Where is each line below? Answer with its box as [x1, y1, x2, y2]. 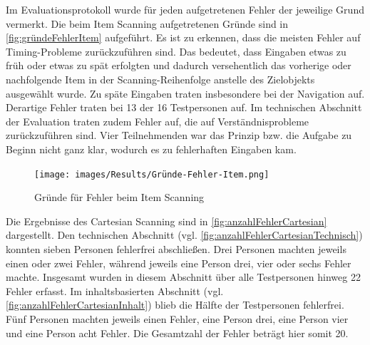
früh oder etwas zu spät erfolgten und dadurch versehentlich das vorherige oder [6, 58, 351, 73]
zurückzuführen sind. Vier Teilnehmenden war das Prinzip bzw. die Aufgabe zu [6, 128, 352, 143]
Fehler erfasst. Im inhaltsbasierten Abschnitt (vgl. [6, 283, 224, 298]
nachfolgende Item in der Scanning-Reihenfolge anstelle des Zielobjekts [6, 71, 315, 86]
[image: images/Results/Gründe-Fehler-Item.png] [34, 169, 269, 180]
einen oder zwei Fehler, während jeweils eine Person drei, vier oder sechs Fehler [6, 255, 351, 270]
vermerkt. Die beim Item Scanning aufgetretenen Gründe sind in [6, 16, 289, 31]
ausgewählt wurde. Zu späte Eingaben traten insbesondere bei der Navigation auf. [6, 86, 365, 101]
